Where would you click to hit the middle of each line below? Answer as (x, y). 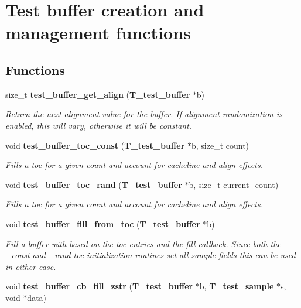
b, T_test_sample (237, 286)
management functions (98, 32)
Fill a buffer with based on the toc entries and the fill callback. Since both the (143, 243)
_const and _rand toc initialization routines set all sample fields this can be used (150, 255)
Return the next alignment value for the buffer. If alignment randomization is (144, 114)
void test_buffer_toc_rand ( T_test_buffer (94, 184)
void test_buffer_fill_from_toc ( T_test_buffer (103, 223)
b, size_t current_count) (234, 184)
